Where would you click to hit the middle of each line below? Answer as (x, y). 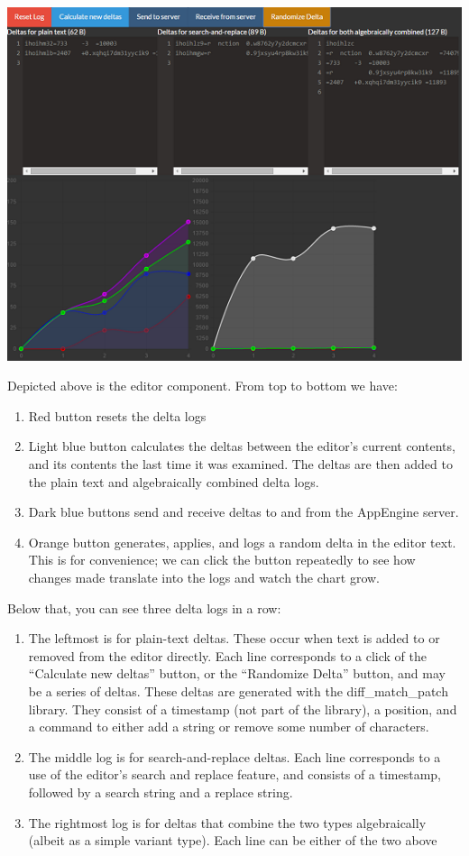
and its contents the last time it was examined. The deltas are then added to (240, 464)
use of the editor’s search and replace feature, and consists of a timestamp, (235, 774)
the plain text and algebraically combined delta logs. (174, 481)
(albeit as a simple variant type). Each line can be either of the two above (233, 840)
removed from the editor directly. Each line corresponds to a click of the (227, 655)
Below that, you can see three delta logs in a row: (144, 607)
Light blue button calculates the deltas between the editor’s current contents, (242, 446)
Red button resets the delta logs (117, 415)
